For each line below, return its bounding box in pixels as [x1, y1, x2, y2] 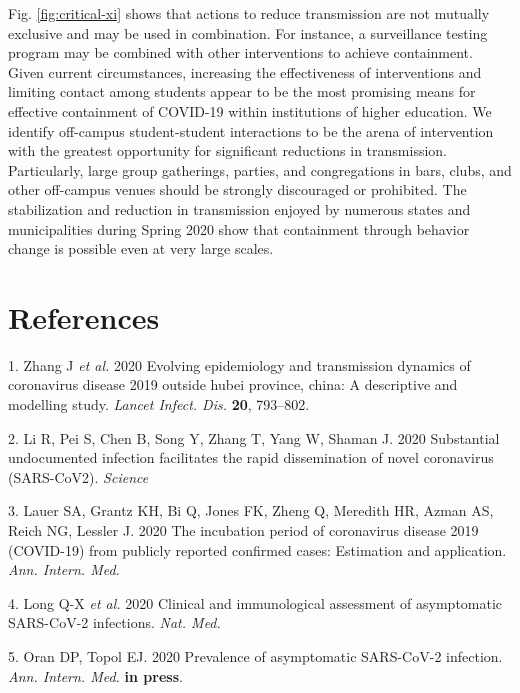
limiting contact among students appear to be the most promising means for [8, 81, 476, 102]
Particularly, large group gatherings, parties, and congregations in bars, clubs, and [8, 159, 512, 180]
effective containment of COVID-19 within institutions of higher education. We [8, 100, 492, 121]
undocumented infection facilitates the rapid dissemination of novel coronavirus [8, 447, 494, 468]
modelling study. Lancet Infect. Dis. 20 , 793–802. [8, 394, 310, 415]
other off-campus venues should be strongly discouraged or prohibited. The [8, 179, 467, 200]
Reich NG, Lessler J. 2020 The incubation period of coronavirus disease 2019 [8, 520, 479, 540]
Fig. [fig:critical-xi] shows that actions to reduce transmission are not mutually [8, 3, 490, 23]
